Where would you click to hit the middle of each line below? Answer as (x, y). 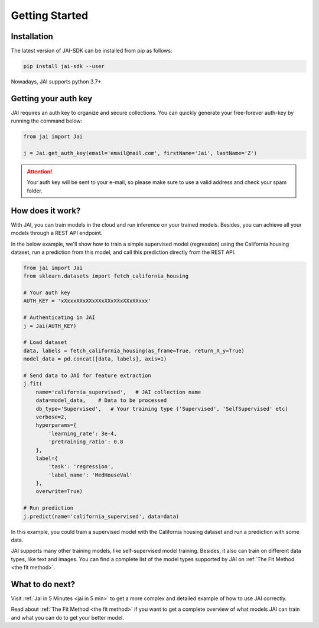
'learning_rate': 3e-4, (83, 433)
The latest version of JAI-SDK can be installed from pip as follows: (92, 51)
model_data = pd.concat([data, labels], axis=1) (95, 359)
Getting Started (50, 15)
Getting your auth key (52, 99)
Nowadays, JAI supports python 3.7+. (57, 82)
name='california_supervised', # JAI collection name (118, 392)
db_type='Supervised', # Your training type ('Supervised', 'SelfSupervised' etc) (162, 409)
